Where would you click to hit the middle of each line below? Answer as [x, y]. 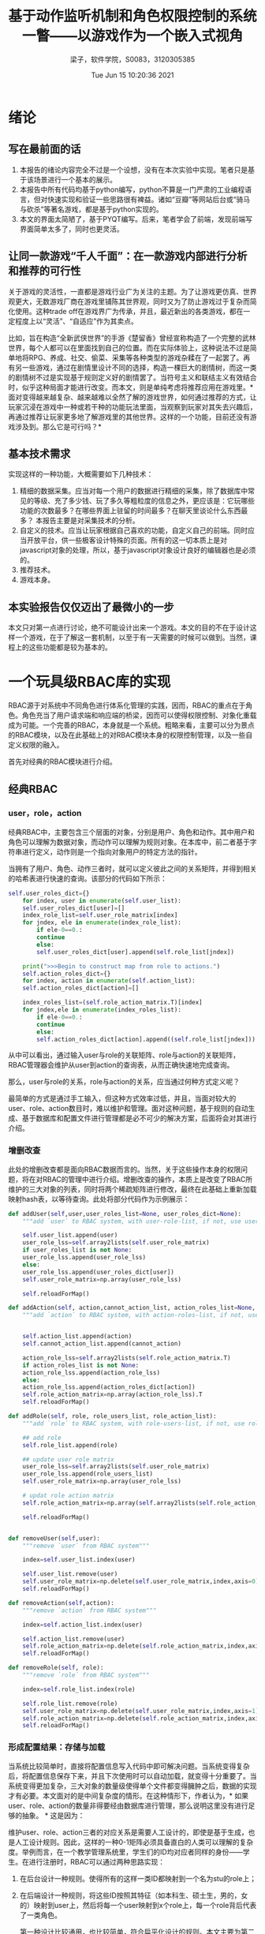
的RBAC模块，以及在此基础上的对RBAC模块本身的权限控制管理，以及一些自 [131, 735]
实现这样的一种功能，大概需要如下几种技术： [81, 474]
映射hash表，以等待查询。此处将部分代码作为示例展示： [99, 1199]
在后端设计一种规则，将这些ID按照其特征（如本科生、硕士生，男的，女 [134, 1895]
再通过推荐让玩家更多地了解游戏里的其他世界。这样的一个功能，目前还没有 [129, 417]
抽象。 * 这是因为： [53, 1815]
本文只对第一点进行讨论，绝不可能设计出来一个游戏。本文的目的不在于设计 [129, 627]
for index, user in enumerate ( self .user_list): [102, 900]
